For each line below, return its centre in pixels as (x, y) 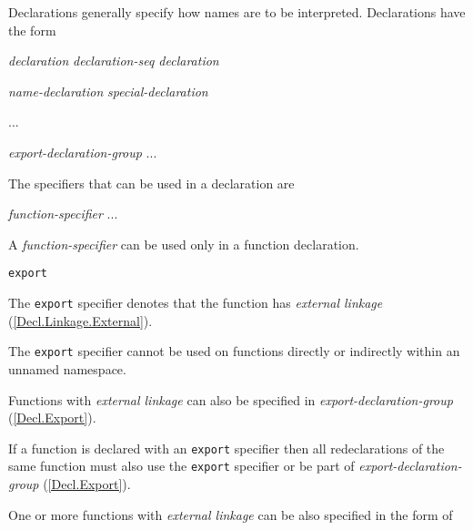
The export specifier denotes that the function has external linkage (196, 302)
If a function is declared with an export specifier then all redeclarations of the (226, 448)
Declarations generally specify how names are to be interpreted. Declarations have (237, 12)
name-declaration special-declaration (108, 91)
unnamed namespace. (67, 368)
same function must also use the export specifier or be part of (181, 466)
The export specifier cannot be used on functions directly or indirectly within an (234, 351)
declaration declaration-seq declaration (114, 61)
